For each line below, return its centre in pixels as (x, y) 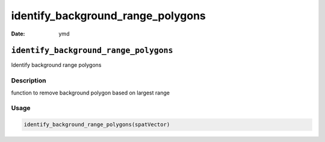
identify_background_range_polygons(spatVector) (97, 125)
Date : (18, 34)
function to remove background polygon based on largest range (90, 93)
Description (29, 81)
